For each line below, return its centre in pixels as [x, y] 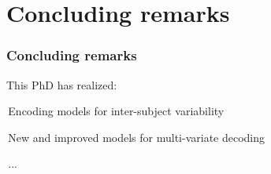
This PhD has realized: [62, 84]
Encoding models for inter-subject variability [116, 111]
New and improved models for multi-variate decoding [137, 137]
